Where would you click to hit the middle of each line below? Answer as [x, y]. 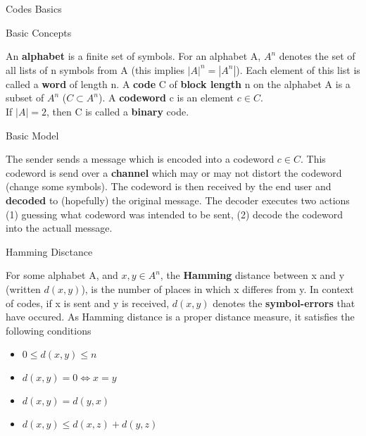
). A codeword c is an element [166, 98]
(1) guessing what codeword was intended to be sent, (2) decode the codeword [175, 214]
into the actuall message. [59, 228]
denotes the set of [317, 56]
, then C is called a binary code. [118, 111]
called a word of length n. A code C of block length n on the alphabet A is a [178, 83]
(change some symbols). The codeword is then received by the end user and [169, 186]
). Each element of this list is [298, 69]
